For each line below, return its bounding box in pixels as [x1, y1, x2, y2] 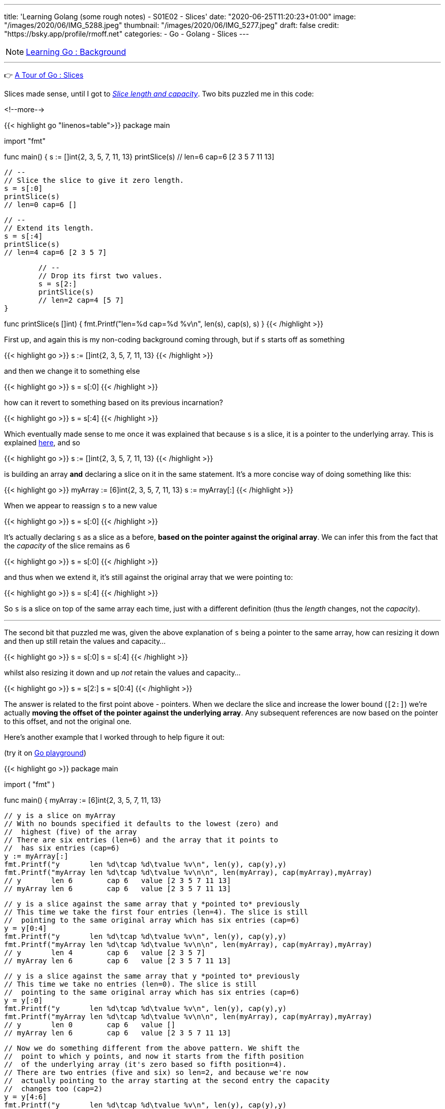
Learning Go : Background [26, 47, 126, 57]
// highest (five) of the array [4, 828, 137, 836]
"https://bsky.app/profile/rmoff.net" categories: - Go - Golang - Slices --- [4, 29, 249, 38]
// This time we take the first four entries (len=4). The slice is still [4, 908, 308, 916]
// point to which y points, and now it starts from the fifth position [4, 1052, 304, 1060]
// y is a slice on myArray [4, 811, 116, 820]
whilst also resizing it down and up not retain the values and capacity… [4, 668, 241, 677]
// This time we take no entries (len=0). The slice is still [4, 980, 257, 988]
